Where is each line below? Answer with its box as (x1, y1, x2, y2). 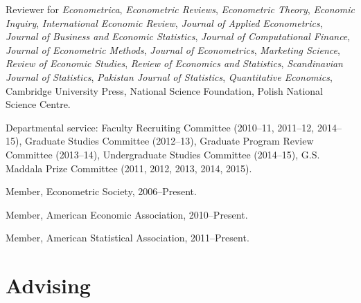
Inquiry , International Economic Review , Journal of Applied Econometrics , (6, 15, 323, 30)
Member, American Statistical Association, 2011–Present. (6, 230, 249, 245)
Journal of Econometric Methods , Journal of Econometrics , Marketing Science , (6, 42, 340, 57)
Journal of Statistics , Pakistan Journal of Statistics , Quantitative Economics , (6, 69, 333, 84)
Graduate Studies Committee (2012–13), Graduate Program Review (24, 134, 314, 148)
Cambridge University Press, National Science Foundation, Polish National (6, 83, 323, 98)
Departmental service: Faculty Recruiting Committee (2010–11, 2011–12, (6, 120, 315, 134)
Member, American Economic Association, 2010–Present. (6, 207, 248, 221)
